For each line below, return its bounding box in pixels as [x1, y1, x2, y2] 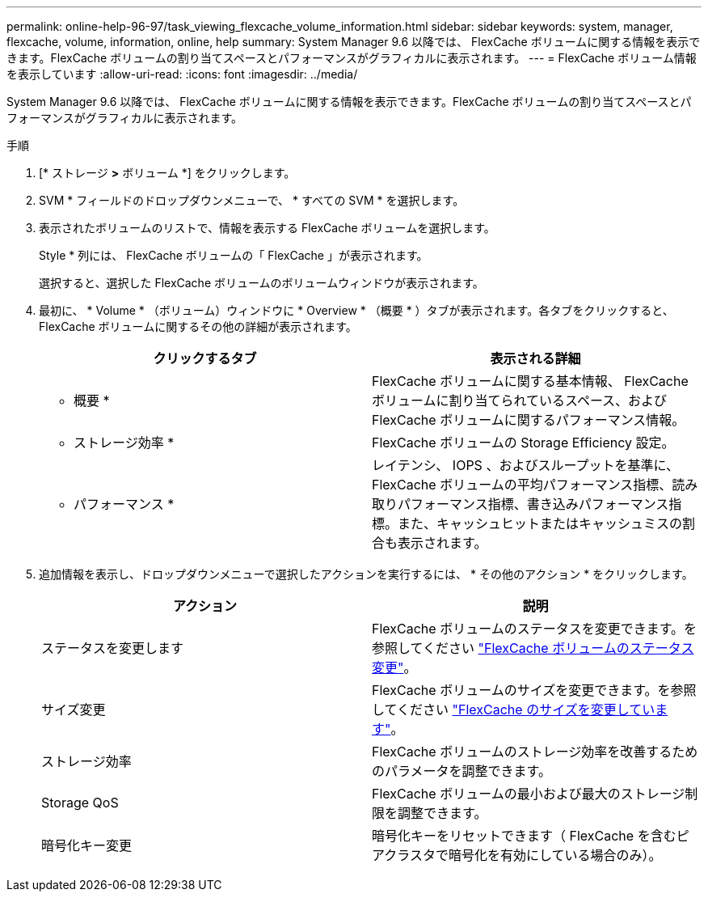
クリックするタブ [153, 350, 257, 366]
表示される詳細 [490, 350, 581, 366]
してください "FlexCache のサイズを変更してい [372, 701, 655, 718]
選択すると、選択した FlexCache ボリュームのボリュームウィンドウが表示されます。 [39, 276, 484, 290]
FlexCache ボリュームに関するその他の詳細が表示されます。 [39, 320, 357, 333]
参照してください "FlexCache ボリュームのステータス [372, 640, 694, 656]
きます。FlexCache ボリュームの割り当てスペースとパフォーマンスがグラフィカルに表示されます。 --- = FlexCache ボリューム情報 [6, 51, 697, 65]
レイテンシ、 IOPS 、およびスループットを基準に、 [372, 457, 679, 473]
